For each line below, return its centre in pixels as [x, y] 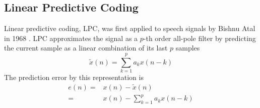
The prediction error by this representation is [74, 77]
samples [188, 48]
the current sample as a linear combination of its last [86, 48]
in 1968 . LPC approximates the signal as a [71, 38]
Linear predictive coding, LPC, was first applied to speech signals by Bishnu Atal [130, 28]
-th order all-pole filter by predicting [200, 38]
